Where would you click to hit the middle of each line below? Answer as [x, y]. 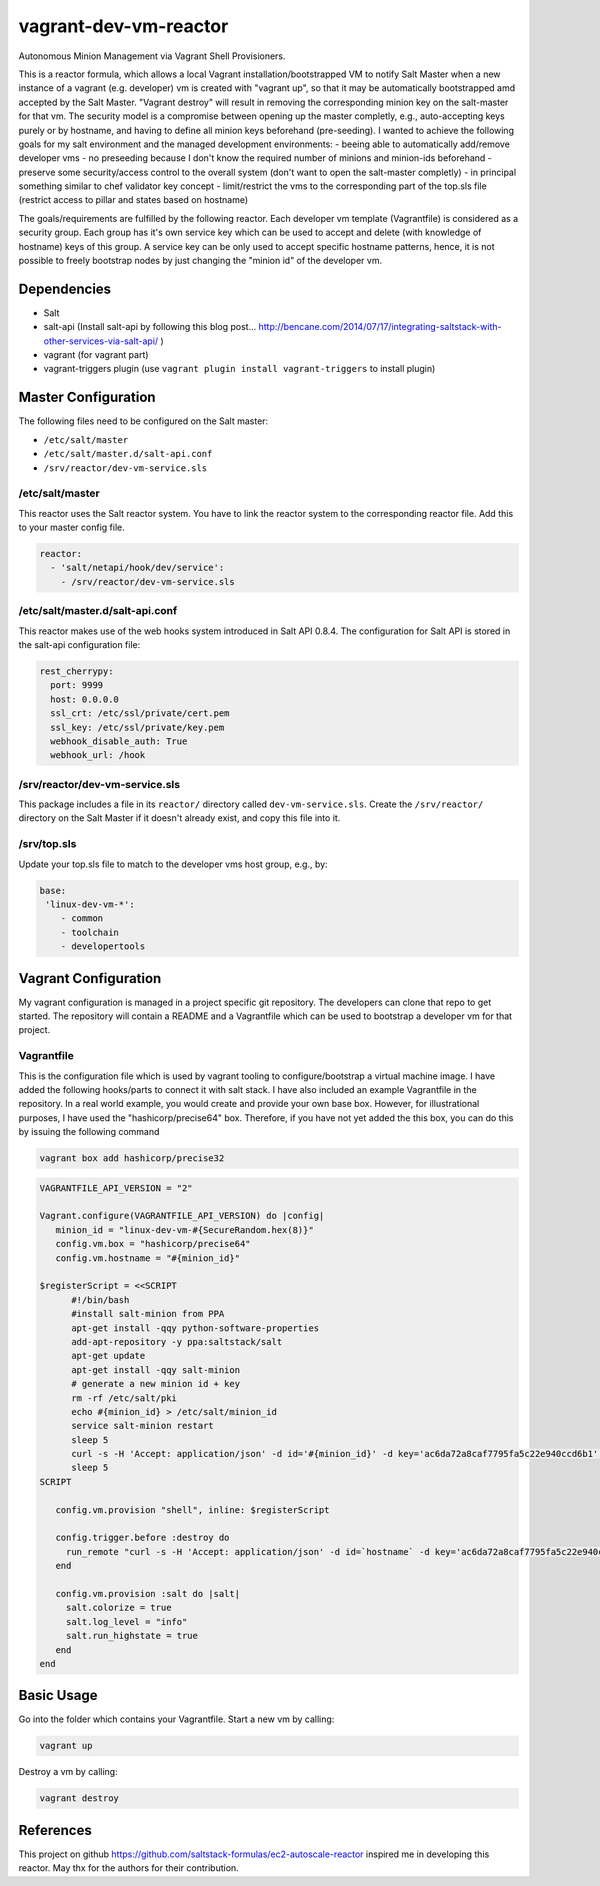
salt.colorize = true [118, 1608]
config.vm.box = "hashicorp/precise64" [153, 1244]
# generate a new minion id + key [155, 1384]
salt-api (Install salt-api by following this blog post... [150, 327]
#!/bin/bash [100, 1299]
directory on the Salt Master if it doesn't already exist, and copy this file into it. [179, 818]
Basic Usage [58, 1695]
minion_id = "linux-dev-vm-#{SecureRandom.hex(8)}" [184, 1229]
